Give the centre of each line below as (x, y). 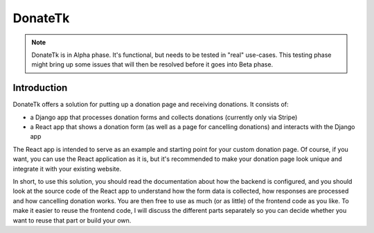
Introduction (40, 88)
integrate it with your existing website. (67, 169)
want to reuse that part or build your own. (72, 220)
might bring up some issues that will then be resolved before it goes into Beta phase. (152, 64)
